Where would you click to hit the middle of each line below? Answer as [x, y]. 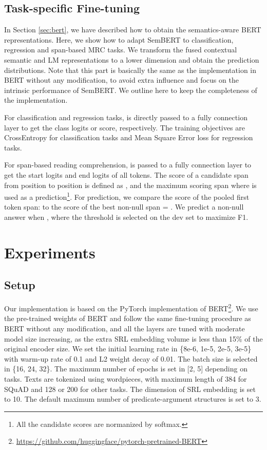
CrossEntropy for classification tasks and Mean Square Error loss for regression [129, 137]
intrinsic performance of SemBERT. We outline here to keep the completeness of [131, 90]
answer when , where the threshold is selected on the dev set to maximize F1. [126, 217]
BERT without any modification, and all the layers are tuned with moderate [125, 328]
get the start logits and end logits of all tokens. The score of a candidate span [126, 174]
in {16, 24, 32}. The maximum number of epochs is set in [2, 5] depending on [126, 369]
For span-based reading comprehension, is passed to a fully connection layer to [128, 165]
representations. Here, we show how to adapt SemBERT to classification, [119, 39]
